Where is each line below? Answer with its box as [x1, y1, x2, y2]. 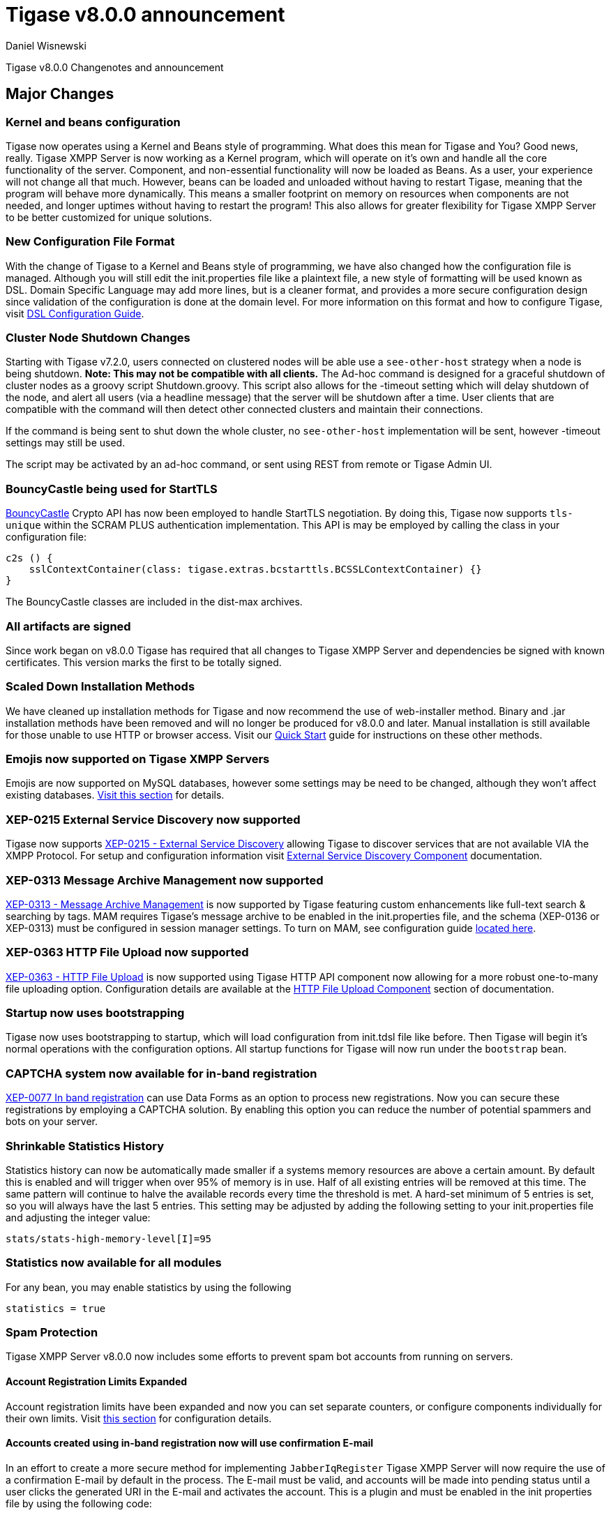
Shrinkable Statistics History [6, 1138, 165, 1153]
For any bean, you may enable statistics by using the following [6, 1281, 292, 1293]
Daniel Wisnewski [6, 39, 86, 52]
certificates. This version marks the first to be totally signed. [6, 656, 282, 668]
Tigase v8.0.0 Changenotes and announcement [6, 61, 224, 73]
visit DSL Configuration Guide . [6, 307, 144, 319]
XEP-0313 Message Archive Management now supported [6, 873, 324, 887]
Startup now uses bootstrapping [6, 1006, 185, 1020]
